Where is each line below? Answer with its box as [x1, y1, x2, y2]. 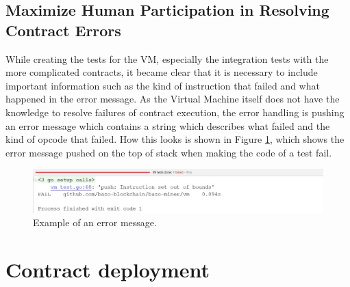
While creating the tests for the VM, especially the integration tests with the [5, 51, 329, 66]
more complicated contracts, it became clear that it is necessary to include [5, 65, 318, 79]
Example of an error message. [33, 215, 157, 230]
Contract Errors [5, 19, 121, 40]
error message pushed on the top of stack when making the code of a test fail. [5, 145, 332, 159]
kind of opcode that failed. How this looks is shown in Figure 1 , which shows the [5, 132, 345, 146]
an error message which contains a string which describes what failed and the [5, 118, 330, 133]
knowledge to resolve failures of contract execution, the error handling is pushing [5, 105, 345, 119]
